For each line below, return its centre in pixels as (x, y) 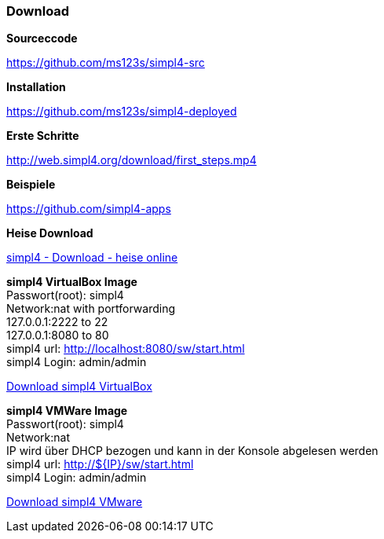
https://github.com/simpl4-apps (89, 209)
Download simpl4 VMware (75, 502)
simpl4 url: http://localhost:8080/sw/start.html (126, 349)
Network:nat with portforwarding (91, 309)
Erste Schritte (43, 136)
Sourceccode (42, 38)
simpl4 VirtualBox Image (72, 282)
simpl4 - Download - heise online (92, 258)
